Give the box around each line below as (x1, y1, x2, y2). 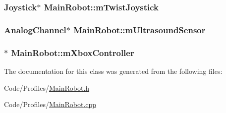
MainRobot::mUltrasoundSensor (73, 23, 206, 36)
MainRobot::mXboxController (11, 46, 134, 58)
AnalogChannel (4, 23, 66, 36)
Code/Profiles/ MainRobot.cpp (4, 99, 97, 110)
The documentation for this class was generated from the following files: (4, 65, 223, 76)
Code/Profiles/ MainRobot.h (4, 82, 90, 93)
